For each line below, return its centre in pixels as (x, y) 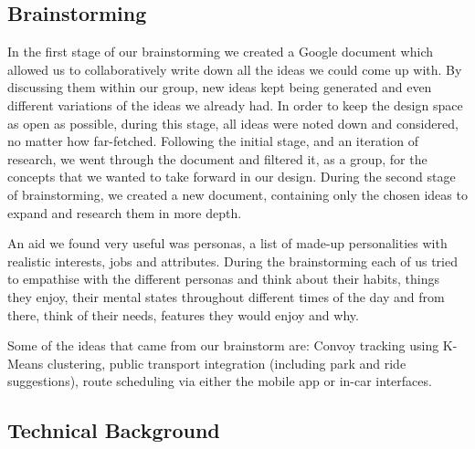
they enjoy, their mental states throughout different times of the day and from (226, 296)
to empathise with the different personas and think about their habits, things (224, 279)
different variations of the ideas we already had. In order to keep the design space (235, 104)
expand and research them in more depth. (125, 212)
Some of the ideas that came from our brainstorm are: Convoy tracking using (223, 345)
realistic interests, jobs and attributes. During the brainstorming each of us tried (232, 261)
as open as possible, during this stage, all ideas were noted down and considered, (233, 123)
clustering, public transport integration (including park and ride (227, 363)
